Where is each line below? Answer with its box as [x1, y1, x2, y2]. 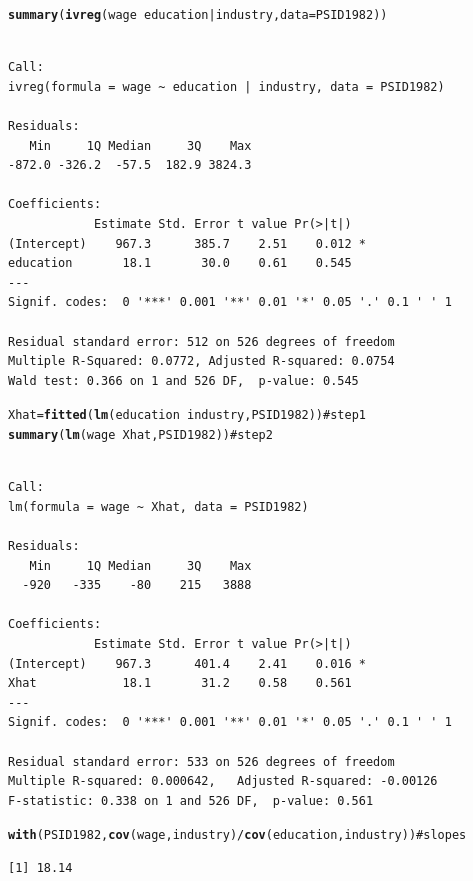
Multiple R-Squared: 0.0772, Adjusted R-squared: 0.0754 [8, 354, 395, 369]
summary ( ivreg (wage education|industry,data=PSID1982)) [8, 8, 388, 22]
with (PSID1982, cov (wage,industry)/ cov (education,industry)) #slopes [8, 828, 467, 843]
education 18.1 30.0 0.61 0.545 [8, 256, 352, 271]
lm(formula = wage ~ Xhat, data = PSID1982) [8, 499, 309, 514]
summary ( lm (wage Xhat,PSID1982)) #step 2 [8, 428, 273, 442]
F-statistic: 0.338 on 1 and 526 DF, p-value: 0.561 [8, 793, 374, 808]
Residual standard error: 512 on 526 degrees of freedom [8, 334, 395, 349]
